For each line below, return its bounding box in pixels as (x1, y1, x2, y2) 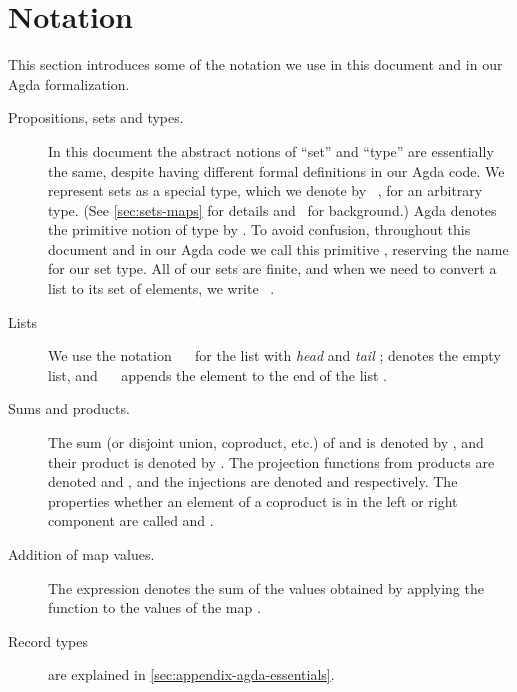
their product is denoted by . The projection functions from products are (48, 451, 495, 472)
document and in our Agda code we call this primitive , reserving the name (48, 238, 509, 259)
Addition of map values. (8, 544, 155, 564)
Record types (8, 630, 89, 651)
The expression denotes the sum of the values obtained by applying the (48, 577, 484, 598)
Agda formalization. (8, 73, 130, 94)
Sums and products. (8, 398, 130, 419)
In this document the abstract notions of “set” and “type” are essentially (48, 140, 494, 161)
